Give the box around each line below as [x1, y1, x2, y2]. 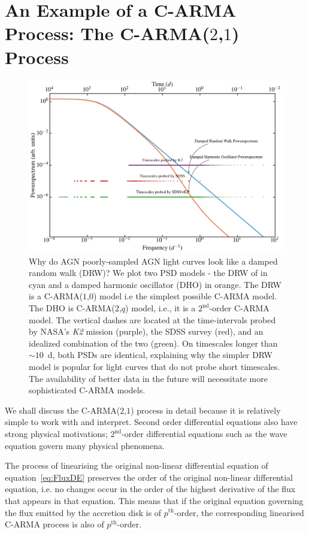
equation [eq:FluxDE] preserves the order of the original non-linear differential [5, 471, 293, 483]
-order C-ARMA [209, 302, 269, 314]
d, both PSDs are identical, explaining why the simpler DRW [47, 348, 272, 361]
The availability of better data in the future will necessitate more [29, 372, 268, 384]
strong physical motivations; [5, 427, 108, 439]
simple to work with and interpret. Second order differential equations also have [5, 415, 298, 428]
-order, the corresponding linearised [174, 506, 304, 518]
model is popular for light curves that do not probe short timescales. [29, 360, 280, 373]
